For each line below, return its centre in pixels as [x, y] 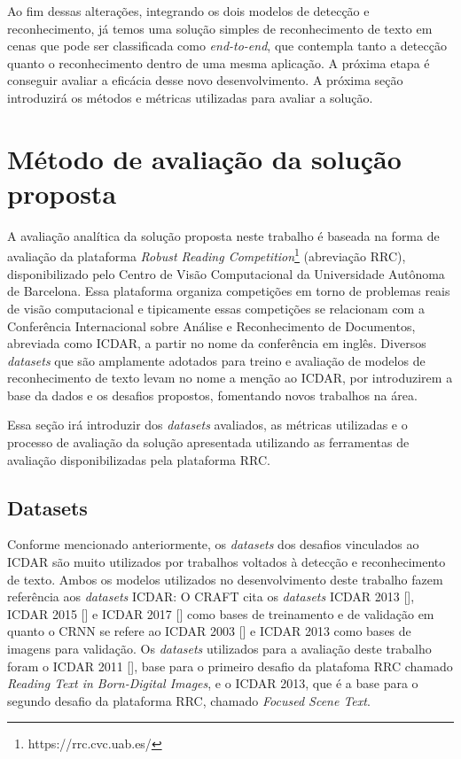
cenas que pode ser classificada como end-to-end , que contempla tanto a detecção [227, 46]
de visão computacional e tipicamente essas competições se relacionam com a [216, 308]
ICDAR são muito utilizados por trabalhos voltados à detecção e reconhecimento [227, 562]
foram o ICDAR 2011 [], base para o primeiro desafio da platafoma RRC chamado [230, 666]
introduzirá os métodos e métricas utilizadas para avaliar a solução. [190, 97]
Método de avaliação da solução [204, 158]
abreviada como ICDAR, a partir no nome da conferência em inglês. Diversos [217, 343]
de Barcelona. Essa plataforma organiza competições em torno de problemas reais [229, 291]
